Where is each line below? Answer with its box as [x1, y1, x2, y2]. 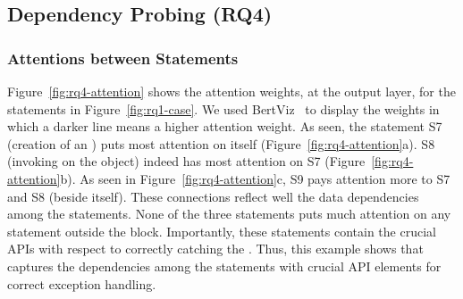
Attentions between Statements [7, 46, 239, 69]
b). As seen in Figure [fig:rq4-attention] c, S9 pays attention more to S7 [60, 169, 450, 187]
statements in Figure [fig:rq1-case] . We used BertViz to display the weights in [7, 99, 440, 118]
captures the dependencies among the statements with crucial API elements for [7, 256, 442, 275]
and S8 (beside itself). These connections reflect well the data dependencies [7, 187, 419, 205]
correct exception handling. [7, 274, 156, 293]
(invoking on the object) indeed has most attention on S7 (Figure [7, 152, 366, 170]
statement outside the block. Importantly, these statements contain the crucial [7, 221, 436, 240]
